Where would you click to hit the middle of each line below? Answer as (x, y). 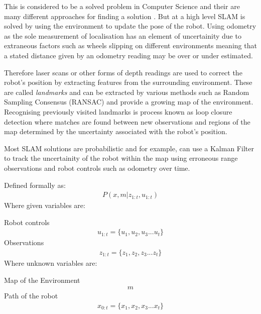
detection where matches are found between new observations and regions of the (127, 121)
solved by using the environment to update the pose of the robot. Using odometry (130, 26)
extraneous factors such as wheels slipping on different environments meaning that (130, 45)
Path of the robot (31, 296)
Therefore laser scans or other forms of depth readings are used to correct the (123, 72)
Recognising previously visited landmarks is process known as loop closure (118, 111)
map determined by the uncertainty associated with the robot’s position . (116, 131)
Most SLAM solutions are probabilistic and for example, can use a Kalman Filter (129, 148)
